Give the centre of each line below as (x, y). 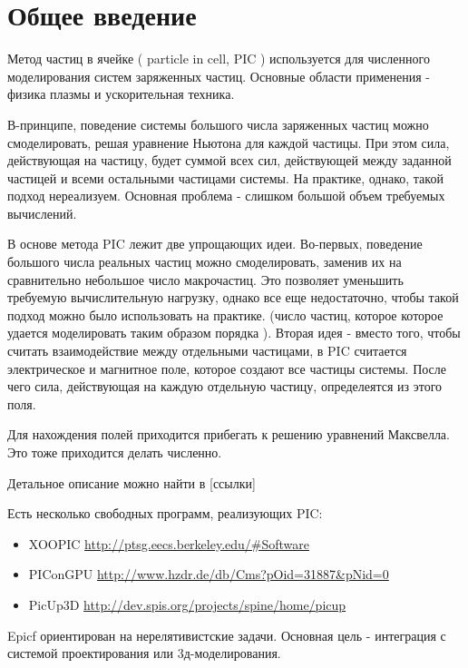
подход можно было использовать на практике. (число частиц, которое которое (225, 314)
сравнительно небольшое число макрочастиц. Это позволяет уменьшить (205, 279)
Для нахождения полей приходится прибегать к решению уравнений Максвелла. (229, 434)
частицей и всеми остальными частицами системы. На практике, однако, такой (225, 177)
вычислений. (42, 213)
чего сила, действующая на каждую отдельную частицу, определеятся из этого (225, 386)
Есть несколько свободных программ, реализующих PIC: (165, 513)
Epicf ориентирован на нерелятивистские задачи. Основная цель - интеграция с (227, 635)
